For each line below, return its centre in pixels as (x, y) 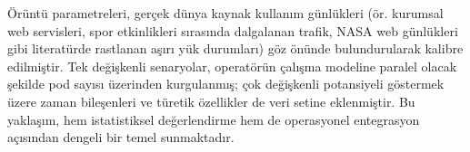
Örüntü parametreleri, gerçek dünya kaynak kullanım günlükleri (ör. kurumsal (225, 13)
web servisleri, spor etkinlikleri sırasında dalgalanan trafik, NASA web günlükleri (233, 30)
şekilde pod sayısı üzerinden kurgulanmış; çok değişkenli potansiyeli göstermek (226, 84)
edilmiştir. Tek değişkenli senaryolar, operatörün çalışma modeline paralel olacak (232, 66)
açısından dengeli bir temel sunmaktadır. (121, 137)
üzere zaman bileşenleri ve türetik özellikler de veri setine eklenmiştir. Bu (211, 101)
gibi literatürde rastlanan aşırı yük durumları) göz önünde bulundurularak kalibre (235, 48)
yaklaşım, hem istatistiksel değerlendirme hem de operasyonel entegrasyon (214, 119)
